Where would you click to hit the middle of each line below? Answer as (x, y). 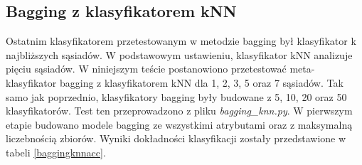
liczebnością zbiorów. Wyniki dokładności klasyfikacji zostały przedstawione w (176, 138)
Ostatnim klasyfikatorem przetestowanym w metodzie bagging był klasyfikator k (181, 41)
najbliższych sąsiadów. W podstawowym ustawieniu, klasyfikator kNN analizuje (179, 54)
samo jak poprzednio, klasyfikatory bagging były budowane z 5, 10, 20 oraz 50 (176, 96)
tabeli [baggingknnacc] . (56, 152)
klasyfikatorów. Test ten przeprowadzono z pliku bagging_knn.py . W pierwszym (179, 111)
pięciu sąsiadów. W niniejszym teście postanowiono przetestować (146, 69)
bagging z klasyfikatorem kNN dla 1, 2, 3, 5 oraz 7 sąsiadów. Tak (201, 82)
